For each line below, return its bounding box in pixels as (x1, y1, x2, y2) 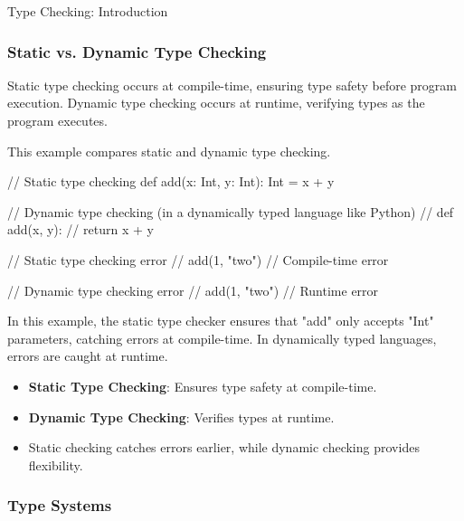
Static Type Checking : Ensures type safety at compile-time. (28, 376, 377, 395)
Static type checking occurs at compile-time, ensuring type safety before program (7, 75, 458, 94)
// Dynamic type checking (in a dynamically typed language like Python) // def (7, 202, 454, 221)
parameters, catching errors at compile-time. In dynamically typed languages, (7, 328, 437, 347)
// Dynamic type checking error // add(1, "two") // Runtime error (7, 280, 379, 299)
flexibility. (28, 455, 83, 474)
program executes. (7, 111, 108, 129)
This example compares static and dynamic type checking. (7, 141, 331, 160)
